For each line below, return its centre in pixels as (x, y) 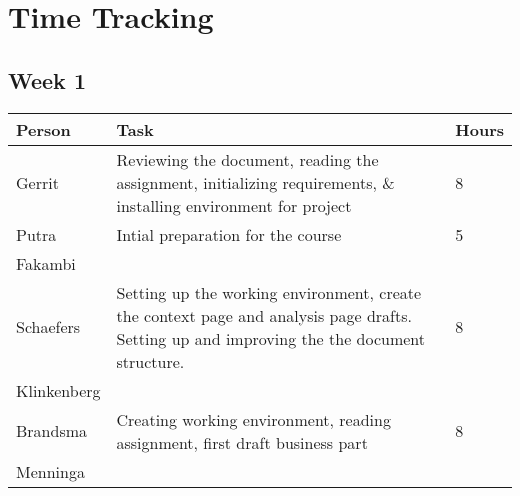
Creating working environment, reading (253, 419)
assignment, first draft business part (242, 442)
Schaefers (48, 327)
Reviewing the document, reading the (247, 159)
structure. (150, 361)
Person (43, 129)
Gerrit (37, 182)
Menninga (50, 471)
